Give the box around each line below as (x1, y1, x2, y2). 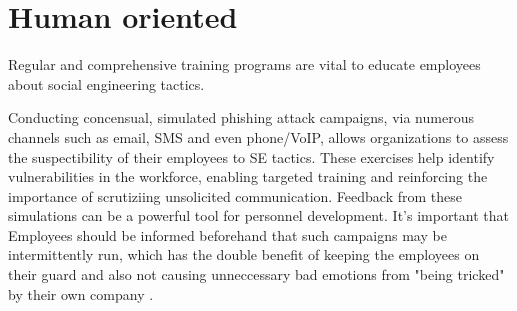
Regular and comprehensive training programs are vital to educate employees (8, 54, 481, 75)
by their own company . (8, 283, 154, 304)
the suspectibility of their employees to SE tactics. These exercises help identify (8, 146, 495, 167)
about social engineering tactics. (8, 73, 205, 94)
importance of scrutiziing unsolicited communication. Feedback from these (8, 185, 462, 206)
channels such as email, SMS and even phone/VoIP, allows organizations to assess (8, 126, 509, 147)
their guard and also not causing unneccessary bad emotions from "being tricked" (8, 264, 505, 285)
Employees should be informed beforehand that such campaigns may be (8, 224, 447, 245)
